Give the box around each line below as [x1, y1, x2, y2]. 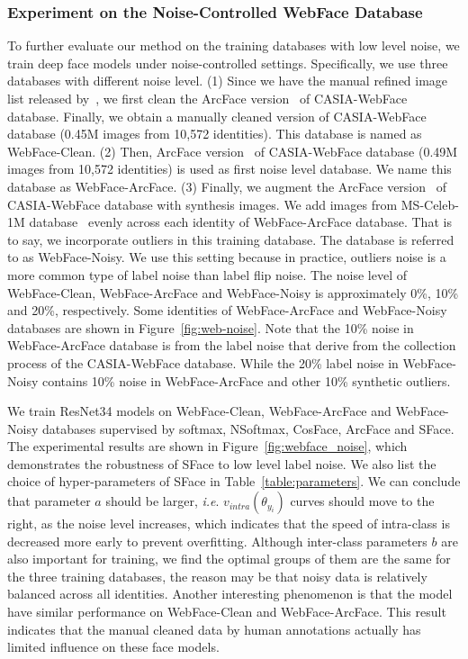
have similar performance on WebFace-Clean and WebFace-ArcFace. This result [7, 602, 446, 621]
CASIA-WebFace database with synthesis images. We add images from [7, 194, 398, 213]
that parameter [7, 492, 91, 510]
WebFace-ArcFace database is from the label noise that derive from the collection [7, 336, 456, 355]
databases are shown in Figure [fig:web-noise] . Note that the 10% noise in [7, 318, 414, 337]
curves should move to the [290, 492, 435, 510]
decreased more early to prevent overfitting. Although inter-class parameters [7, 531, 427, 550]
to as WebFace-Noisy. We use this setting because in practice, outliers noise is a [7, 248, 446, 266]
